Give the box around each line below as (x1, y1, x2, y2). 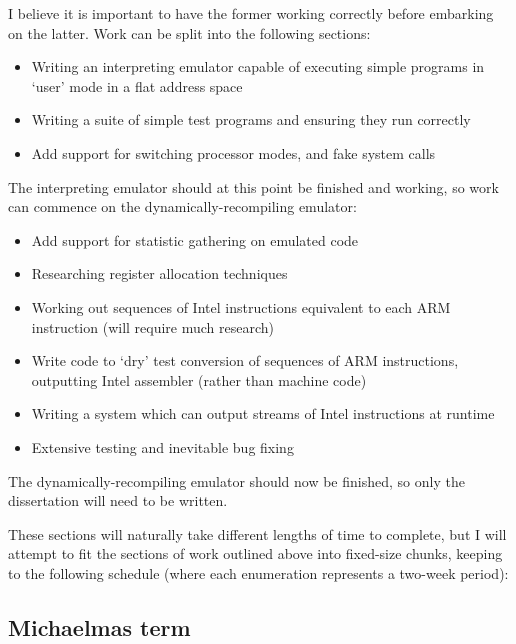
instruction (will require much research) (31, 316, 275, 337)
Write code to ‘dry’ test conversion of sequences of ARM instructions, (31, 350, 459, 371)
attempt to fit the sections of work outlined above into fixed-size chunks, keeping (8, 543, 503, 564)
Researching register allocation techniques (31, 263, 288, 284)
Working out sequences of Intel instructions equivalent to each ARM (31, 296, 451, 317)
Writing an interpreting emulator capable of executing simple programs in (31, 56, 485, 77)
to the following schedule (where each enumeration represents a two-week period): (8, 562, 509, 583)
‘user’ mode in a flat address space (31, 75, 243, 96)
